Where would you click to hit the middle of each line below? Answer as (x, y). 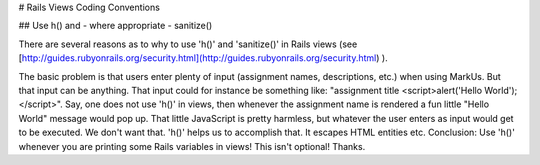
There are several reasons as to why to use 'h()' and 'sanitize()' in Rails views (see (188, 44)
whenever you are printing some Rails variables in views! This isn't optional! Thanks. (192, 146)
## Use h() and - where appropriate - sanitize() (115, 26)
